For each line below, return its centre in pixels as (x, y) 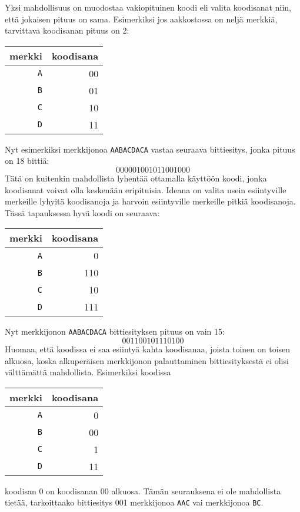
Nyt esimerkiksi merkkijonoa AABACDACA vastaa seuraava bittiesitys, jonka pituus (150, 149)
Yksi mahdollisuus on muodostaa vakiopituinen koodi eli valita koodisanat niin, (148, 7)
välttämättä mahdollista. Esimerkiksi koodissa (88, 372)
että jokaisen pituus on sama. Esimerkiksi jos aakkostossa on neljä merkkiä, (141, 19)
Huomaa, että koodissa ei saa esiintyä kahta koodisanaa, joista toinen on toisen (148, 349)
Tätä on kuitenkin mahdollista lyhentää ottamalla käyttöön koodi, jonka (136, 178)
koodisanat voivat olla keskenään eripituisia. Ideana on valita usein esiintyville (146, 189)
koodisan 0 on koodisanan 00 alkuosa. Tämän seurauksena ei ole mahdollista (143, 490)
